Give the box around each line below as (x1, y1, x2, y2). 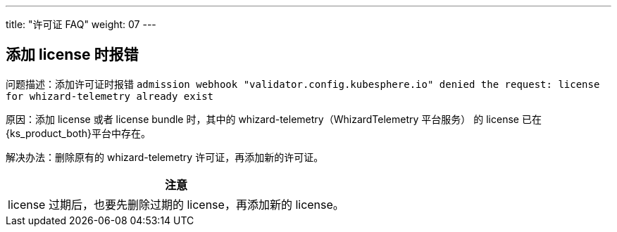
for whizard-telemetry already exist (6, 90, 214, 102)
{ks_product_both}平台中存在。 (6, 127, 151, 139)
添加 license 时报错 (6, 46, 139, 64)
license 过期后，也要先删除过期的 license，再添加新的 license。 (8, 197, 344, 212)
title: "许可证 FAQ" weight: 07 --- (6, 18, 156, 30)
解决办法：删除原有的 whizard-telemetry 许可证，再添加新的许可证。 (6, 150, 324, 163)
